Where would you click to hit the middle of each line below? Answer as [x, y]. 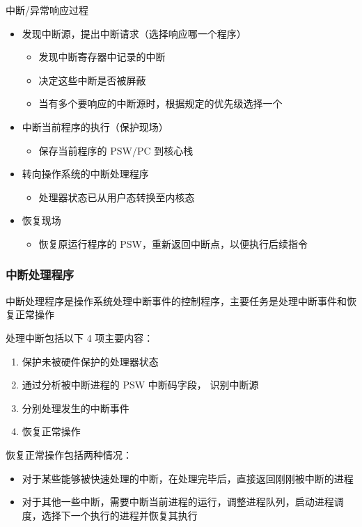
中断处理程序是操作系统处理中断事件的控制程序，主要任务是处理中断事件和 [176, 300]
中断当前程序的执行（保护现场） [95, 126]
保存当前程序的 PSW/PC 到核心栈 [116, 150]
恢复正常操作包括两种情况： [69, 454]
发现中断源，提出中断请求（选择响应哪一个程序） [134, 33]
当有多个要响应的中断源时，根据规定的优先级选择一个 [160, 103]
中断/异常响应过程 [47, 10]
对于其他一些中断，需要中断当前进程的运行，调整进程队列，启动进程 [178, 502]
